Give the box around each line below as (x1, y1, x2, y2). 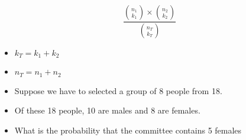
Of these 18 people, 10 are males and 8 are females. (14, 104, 200, 116)
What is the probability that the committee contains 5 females (14, 124, 242, 136)
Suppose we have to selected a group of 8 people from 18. (14, 84, 222, 96)
